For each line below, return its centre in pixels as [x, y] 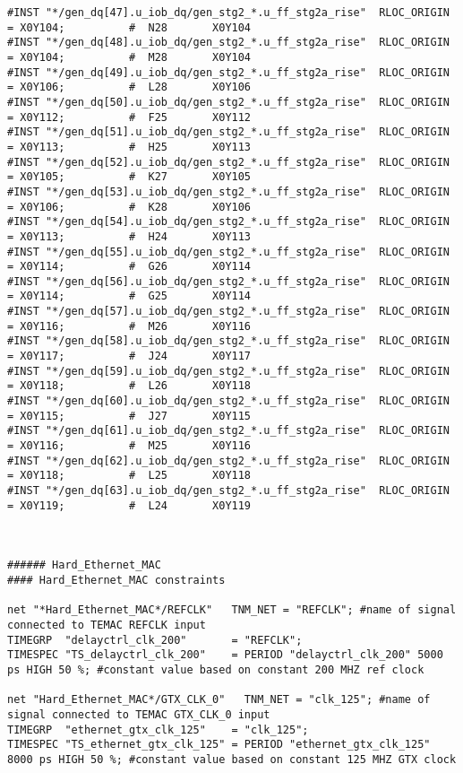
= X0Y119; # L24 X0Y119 [129, 505]
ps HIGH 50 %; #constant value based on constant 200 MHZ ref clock [216, 669]
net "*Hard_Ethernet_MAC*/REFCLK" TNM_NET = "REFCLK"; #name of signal [232, 610]
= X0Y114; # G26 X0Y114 [129, 267]
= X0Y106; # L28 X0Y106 [129, 87]
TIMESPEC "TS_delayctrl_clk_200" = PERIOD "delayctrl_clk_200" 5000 [225, 655]
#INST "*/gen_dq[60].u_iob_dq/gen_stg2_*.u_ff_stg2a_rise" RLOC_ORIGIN [228, 401]
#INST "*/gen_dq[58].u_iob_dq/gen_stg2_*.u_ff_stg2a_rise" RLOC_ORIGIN [228, 341]
